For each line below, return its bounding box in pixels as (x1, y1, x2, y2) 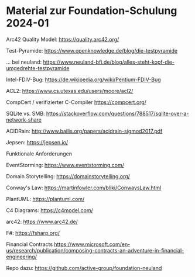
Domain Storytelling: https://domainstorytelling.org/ (6, 172, 131, 179)
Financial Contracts (6, 241, 53, 248)
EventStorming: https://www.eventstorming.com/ (6, 161, 125, 168)
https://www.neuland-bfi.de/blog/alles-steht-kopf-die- (43, 58, 175, 65)
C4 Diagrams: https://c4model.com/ (6, 206, 93, 214)
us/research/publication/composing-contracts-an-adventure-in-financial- (6, 247, 184, 254)
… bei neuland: (6, 58, 42, 65)
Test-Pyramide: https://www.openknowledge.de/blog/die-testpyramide (6, 47, 177, 54)
